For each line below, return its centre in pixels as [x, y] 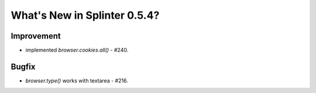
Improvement [36, 36]
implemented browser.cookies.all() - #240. [77, 50]
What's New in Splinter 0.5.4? [85, 15]
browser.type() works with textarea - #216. [77, 80]
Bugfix [23, 66]
